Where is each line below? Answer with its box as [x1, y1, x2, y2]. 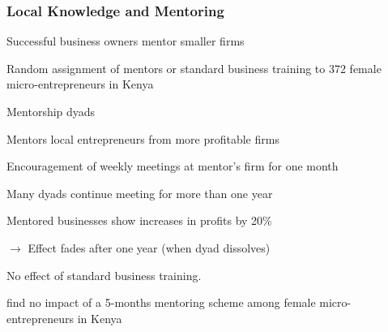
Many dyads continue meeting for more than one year [6, 184, 273, 201]
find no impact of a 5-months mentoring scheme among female [6, 294, 316, 311]
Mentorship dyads [6, 103, 96, 119]
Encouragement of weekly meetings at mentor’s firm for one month [6, 157, 339, 175]
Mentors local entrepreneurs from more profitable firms [6, 130, 279, 147]
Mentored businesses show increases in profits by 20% [6, 212, 272, 229]
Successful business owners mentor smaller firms [6, 32, 245, 50]
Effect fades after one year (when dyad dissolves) [28, 239, 271, 256]
